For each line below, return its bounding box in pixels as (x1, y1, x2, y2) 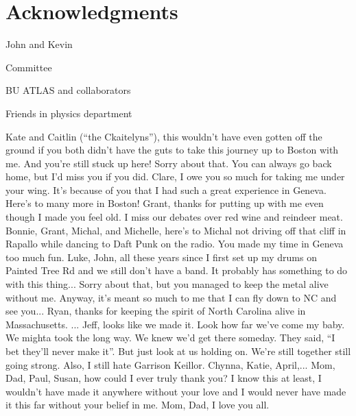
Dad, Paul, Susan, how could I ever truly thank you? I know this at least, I (5, 371, 322, 385)
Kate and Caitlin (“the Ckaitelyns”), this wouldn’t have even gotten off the (5, 129, 322, 143)
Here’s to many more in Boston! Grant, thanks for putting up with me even (5, 196, 324, 210)
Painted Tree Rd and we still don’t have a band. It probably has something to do (5, 263, 348, 278)
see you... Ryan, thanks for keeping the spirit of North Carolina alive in (5, 304, 306, 318)
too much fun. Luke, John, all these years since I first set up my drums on (5, 249, 317, 264)
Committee (5, 60, 52, 74)
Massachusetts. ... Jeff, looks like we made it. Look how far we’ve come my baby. (5, 317, 345, 331)
